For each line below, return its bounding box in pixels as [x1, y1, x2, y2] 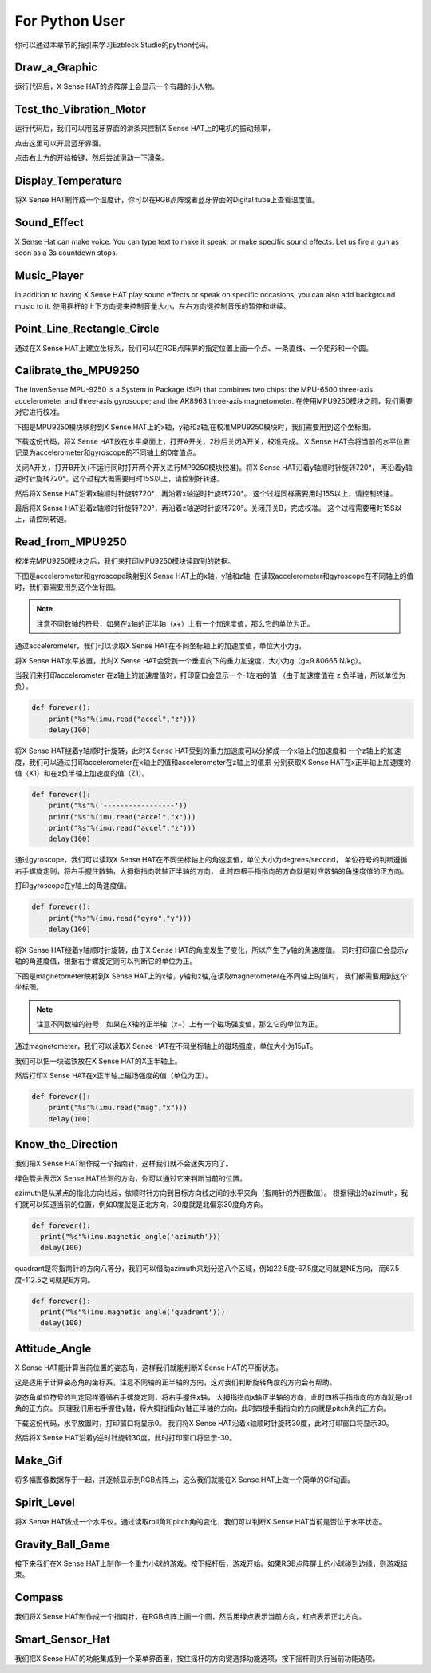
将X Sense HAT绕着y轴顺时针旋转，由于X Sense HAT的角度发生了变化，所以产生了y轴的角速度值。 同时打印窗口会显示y [14, 945, 409, 954]
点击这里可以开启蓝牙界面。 [14, 138, 106, 148]
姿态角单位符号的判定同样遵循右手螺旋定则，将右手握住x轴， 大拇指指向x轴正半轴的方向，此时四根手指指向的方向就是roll [14, 1392, 413, 1402]
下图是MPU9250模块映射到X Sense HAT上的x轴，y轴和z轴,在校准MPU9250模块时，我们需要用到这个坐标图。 [14, 422, 376, 432]
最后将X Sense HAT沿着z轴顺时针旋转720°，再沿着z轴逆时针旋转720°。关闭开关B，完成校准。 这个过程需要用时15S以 [14, 503, 402, 512]
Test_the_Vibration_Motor [14, 102, 147, 116]
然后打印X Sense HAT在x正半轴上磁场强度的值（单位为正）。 [14, 1071, 212, 1081]
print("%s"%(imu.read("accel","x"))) [48, 812, 196, 821]
